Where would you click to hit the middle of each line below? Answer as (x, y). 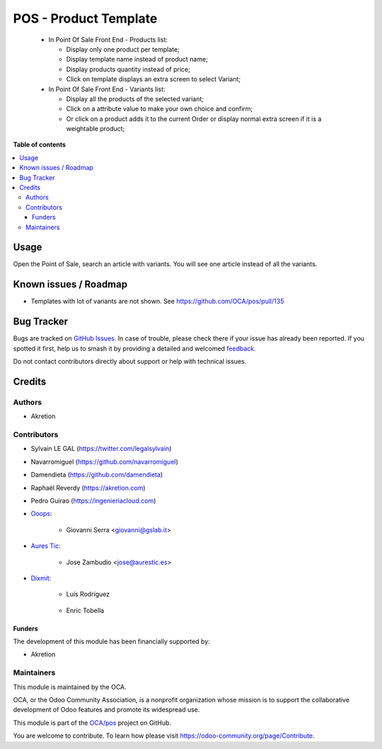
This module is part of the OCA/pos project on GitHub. (92, 723)
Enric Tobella (85, 610)
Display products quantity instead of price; (128, 69)
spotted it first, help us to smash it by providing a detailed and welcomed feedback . (134, 348)
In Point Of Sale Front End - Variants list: (107, 89)
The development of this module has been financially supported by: (111, 641)
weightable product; (95, 129)
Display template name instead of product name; (137, 59)
